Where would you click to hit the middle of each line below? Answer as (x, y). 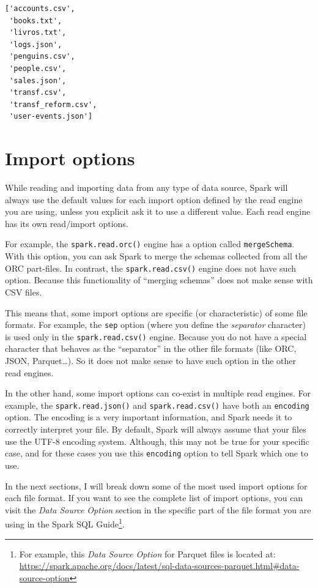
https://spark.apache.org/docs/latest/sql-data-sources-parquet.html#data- (159, 566)
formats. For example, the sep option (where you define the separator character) (155, 325)
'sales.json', (38, 80)
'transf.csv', (38, 93)
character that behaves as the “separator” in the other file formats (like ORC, (151, 348)
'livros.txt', (38, 33)
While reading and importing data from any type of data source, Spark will (146, 188)
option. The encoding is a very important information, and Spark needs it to (149, 417)
